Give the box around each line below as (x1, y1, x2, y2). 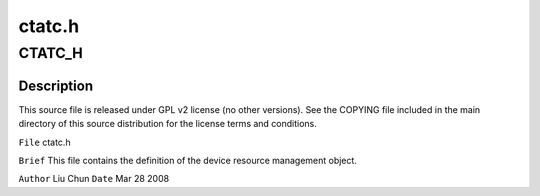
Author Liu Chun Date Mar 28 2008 (18, 173, 170, 185)
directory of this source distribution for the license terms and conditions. (18, 118, 317, 130)
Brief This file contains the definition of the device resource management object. (18, 154, 357, 166)
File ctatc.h (18, 136, 71, 148)
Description (18, 77, 94, 94)
